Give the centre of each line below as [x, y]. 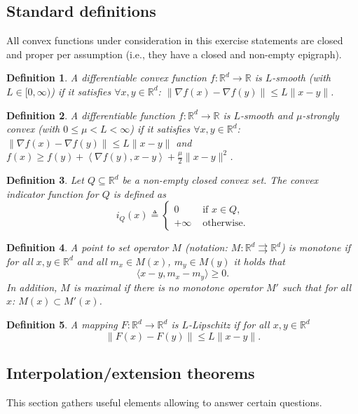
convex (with [33, 129]
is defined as [139, 193]
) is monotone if [316, 247]
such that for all [317, 287]
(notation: [206, 247]
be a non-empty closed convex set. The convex [220, 180]
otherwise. [224, 223]
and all [92, 261]
